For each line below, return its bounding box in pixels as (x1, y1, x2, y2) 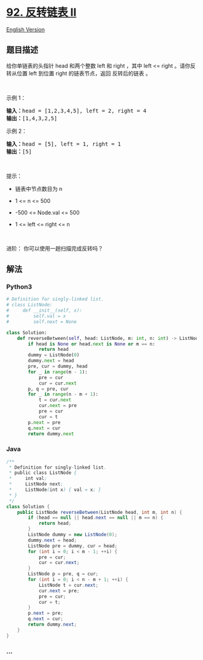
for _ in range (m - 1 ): (28, 369, 88, 375)
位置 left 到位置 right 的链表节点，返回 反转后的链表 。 (16, 69, 151, 77)
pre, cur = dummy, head (28, 364, 88, 370)
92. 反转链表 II (6, 5, 77, 19)
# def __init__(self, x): (6, 307, 83, 314)
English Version (6, 25, 45, 33)
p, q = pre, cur (28, 386, 69, 392)
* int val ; (8, 475, 47, 482)
